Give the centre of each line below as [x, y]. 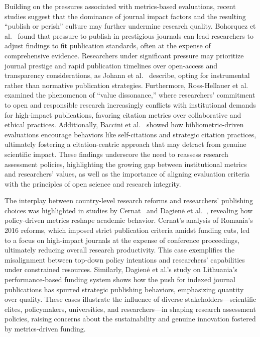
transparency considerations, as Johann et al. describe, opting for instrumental [127, 75]
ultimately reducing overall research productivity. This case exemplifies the [120, 250]
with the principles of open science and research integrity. [93, 183]
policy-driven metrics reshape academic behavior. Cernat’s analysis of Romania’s [129, 220]
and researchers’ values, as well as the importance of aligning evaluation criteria [127, 174]
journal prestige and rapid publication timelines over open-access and [111, 65]
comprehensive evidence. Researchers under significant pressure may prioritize [124, 55]
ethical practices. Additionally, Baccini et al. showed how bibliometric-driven [124, 124]
